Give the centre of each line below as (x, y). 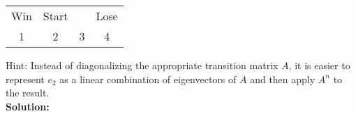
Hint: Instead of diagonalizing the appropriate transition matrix (142, 65)
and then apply (283, 79)
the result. (28, 93)
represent (25, 79)
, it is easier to (319, 65)
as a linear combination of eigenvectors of (148, 79)
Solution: (28, 106)
